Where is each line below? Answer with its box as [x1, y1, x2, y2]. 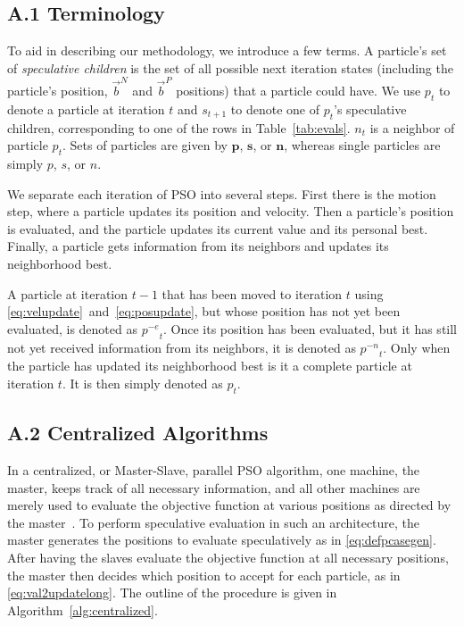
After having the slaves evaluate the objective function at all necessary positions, [7, 548, 449, 566]
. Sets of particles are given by [62, 136, 228, 154]
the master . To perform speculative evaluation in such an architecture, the [7, 513, 420, 531]
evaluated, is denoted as [7, 319, 137, 338]
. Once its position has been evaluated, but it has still [163, 319, 457, 338]
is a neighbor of [369, 118, 455, 137]
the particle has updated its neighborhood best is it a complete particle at [7, 356, 412, 375]
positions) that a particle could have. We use [176, 81, 421, 100]
